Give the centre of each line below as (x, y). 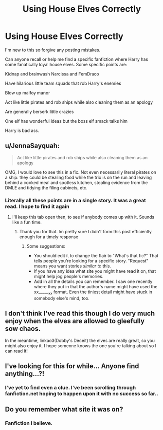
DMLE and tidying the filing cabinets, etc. (46, 187)
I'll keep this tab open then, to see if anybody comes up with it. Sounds (83, 217)
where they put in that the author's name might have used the (96, 287)
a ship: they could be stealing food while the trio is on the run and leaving (79, 177)
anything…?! (25, 374)
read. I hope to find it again (37, 206)
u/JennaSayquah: (32, 146)
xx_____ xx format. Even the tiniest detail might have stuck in (93, 292)
